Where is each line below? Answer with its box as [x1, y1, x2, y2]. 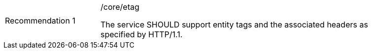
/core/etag [101, 2, 139, 12]
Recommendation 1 [5, 16, 75, 26]
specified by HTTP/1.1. [101, 29, 183, 39]
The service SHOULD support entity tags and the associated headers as [101, 20, 368, 29]
